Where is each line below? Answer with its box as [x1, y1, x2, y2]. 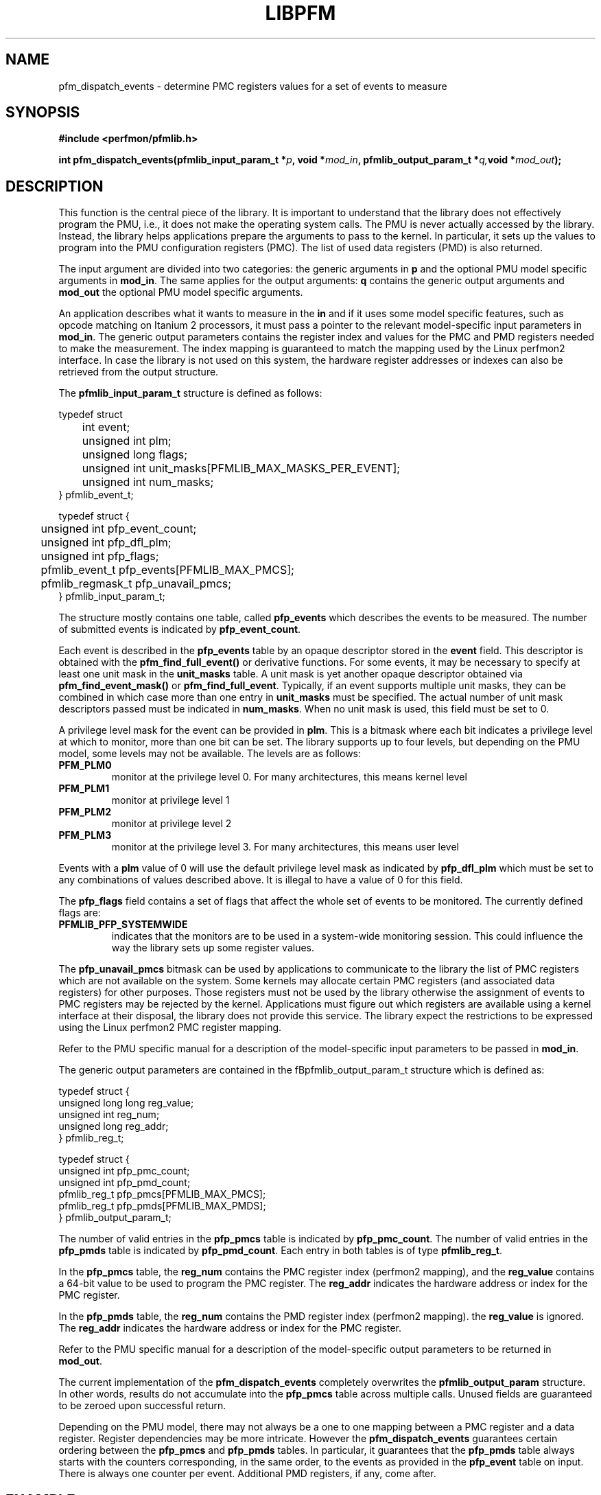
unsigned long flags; [82, 448, 188, 462]
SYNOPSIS [5, 104, 80, 121]
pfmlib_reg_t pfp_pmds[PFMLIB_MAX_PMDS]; [58, 1200, 266, 1212]
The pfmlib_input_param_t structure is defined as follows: [58, 387, 322, 399]
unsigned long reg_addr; [58, 1120, 169, 1133]
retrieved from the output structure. [58, 366, 219, 378]
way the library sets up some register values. [111, 942, 315, 954]
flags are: [58, 907, 101, 919]
